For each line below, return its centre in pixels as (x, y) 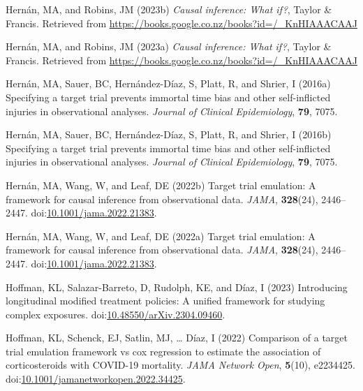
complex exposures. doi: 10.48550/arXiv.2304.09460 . (116, 314)
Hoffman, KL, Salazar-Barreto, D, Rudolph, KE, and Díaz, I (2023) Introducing (177, 287)
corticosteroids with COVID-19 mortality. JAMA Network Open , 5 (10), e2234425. (180, 365)
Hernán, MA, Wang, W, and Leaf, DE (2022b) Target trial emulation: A (161, 185)
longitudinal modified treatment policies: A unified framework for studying (165, 301)
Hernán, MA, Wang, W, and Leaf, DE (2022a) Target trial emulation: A (161, 236)
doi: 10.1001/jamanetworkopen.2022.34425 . (96, 379)
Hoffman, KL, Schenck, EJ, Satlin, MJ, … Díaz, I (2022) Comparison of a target (177, 338)
